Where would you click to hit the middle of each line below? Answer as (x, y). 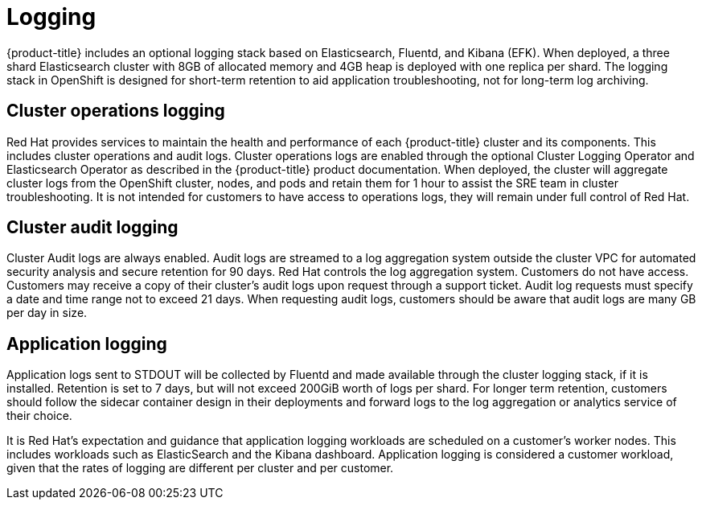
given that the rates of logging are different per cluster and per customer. (200, 468)
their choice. (39, 416)
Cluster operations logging (116, 111)
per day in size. (47, 313)
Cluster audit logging (92, 228)
